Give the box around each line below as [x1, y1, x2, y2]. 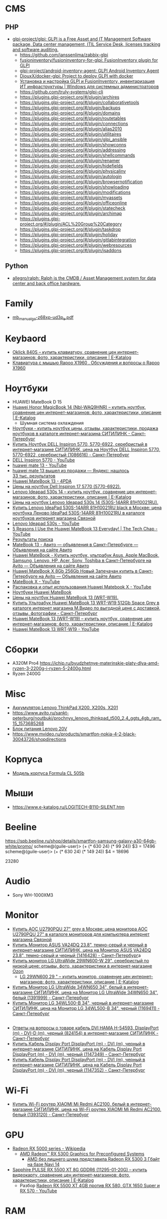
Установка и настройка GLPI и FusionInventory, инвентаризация [19, 78, 155, 84]
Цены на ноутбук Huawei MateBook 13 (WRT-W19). [12, 595, 119, 601]
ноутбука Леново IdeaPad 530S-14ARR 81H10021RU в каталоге [12, 510, 145, 516]
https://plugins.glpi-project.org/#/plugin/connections [19, 120, 128, 126]
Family [5, 298, 34, 309]
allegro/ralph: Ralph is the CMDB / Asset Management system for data [12, 275, 157, 281]
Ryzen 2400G [12, 671, 41, 677]
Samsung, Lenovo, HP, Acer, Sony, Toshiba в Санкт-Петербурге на [12, 558, 152, 564]
